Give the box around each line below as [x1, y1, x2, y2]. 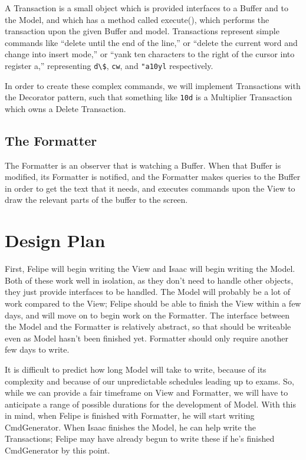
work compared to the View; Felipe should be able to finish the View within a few [5, 297, 301, 309]
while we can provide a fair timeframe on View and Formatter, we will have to [5, 386, 288, 399]
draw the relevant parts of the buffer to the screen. [5, 193, 188, 206]
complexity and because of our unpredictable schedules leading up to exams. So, [5, 374, 294, 387]
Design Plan [5, 228, 106, 252]
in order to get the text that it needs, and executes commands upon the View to [5, 182, 295, 194]
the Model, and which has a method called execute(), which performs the [5, 13, 269, 25]
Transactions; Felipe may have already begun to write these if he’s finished [5, 432, 275, 445]
